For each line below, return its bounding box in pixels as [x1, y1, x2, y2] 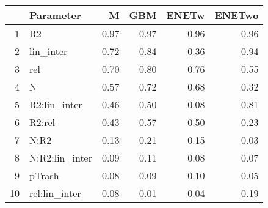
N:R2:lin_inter [29, 150, 92, 165]
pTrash [29, 168, 59, 182]
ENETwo [214, 8, 259, 22]
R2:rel [29, 115, 56, 129]
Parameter [29, 8, 81, 22]
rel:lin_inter [29, 186, 81, 200]
